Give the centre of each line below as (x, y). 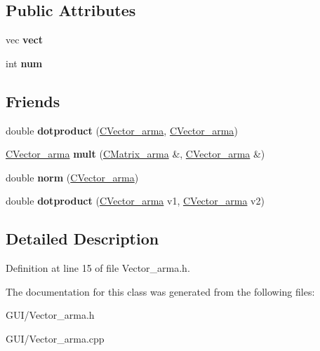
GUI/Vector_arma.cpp (55, 338)
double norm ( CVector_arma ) (72, 177)
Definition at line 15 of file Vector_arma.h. (98, 268)
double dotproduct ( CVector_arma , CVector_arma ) (122, 130)
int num (24, 63)
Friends (33, 101)
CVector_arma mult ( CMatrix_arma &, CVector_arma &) (135, 154)
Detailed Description (82, 239)
